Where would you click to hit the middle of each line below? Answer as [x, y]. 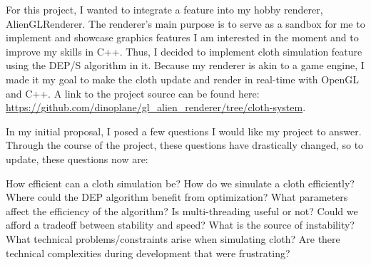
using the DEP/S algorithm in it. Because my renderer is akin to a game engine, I [185, 65]
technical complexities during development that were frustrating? [148, 253]
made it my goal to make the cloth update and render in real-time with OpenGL [183, 79]
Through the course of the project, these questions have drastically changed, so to [185, 145]
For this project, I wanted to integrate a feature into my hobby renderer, [164, 9]
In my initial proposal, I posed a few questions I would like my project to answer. [184, 131]
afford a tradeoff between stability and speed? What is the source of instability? [180, 225]
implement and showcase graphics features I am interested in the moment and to [182, 37]
